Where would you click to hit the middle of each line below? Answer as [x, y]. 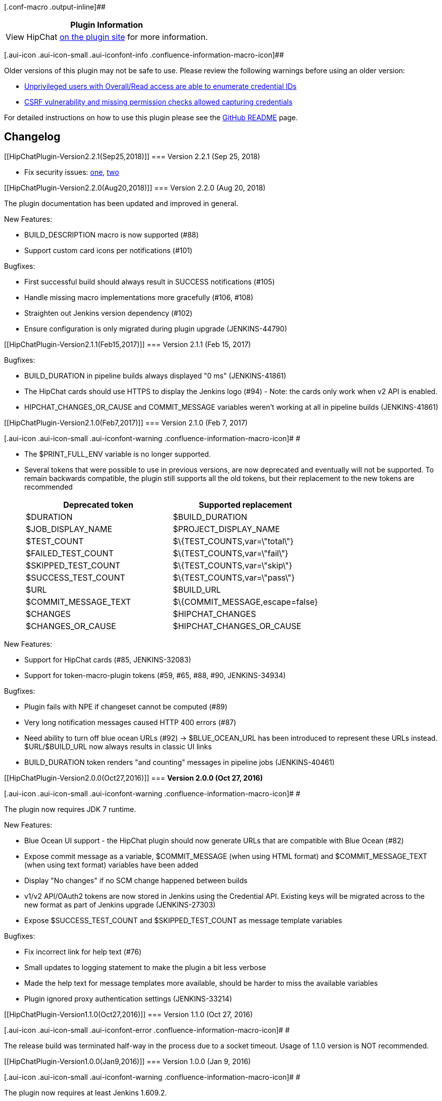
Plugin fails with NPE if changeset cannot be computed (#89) [126, 706]
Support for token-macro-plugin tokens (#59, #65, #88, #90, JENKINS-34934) [155, 675]
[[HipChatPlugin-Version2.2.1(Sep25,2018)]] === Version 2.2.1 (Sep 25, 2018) [132, 156]
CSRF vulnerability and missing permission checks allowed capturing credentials [158, 102]
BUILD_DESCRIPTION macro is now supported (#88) [112, 234]
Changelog [32, 137]
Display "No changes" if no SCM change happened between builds [136, 880]
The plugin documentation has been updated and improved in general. [121, 203]
